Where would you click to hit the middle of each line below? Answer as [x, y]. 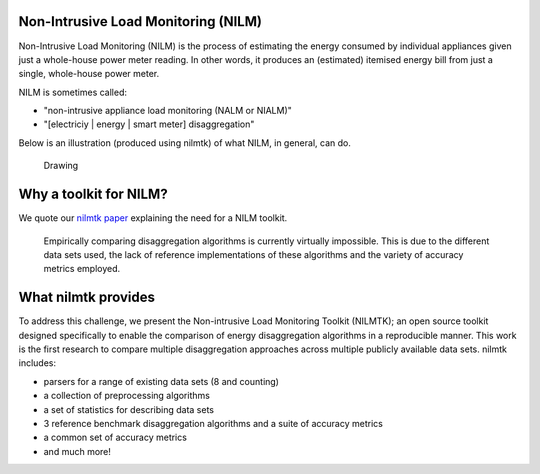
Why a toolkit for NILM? [93, 194]
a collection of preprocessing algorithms [126, 396]
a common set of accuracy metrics [115, 437]
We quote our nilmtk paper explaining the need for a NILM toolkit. [153, 218]
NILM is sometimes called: [73, 92]
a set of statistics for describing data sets [129, 409]
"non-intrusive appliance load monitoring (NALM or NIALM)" [167, 111]
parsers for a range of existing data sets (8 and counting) [161, 381]
